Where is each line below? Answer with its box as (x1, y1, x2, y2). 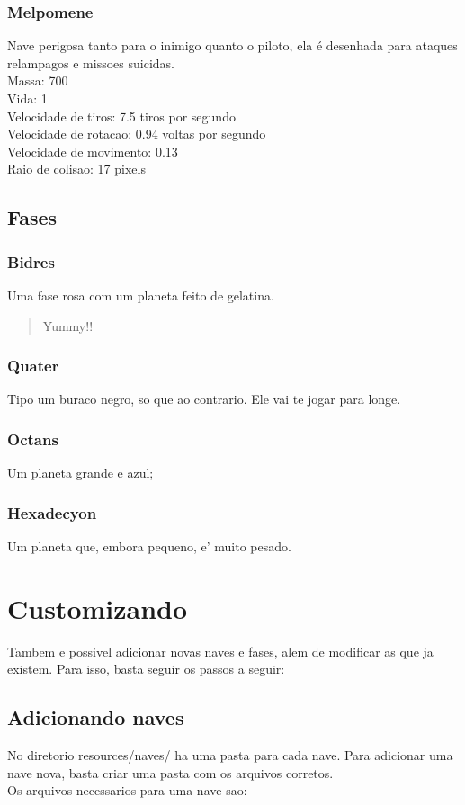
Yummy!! (42, 316, 94, 335)
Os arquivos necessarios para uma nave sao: (7, 781, 247, 800)
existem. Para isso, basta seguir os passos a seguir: (7, 659, 285, 678)
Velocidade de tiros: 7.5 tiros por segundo (7, 106, 236, 125)
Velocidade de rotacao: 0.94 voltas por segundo (7, 124, 266, 143)
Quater (7, 354, 59, 377)
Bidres (7, 250, 55, 273)
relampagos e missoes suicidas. (7, 53, 174, 72)
